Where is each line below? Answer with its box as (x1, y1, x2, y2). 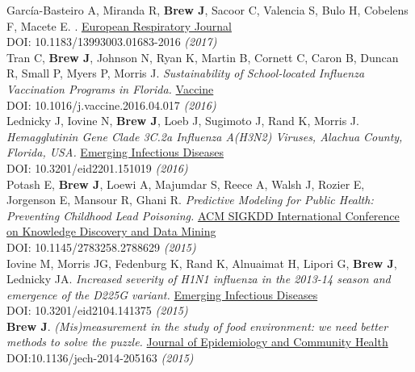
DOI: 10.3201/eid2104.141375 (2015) (6, 302, 188, 319)
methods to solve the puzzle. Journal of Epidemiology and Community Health (6, 333, 388, 350)
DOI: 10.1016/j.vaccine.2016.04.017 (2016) (6, 96, 216, 113)
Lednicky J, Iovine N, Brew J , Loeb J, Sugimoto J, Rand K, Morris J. (6, 112, 359, 129)
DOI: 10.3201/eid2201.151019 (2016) (6, 159, 188, 176)
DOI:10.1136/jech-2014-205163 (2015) (6, 349, 194, 366)
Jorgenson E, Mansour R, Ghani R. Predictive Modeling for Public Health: (6, 191, 374, 208)
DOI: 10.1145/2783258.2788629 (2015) (6, 238, 196, 255)
